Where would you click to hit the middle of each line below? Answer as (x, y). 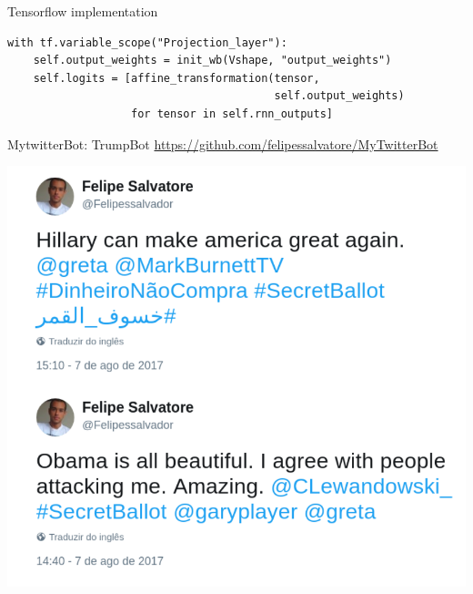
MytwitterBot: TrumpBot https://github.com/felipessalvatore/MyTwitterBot (223, 143)
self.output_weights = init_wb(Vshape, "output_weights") (212, 61)
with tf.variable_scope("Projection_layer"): (147, 42)
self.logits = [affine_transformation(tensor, (176, 78)
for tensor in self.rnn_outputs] (232, 113)
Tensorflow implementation (83, 11)
